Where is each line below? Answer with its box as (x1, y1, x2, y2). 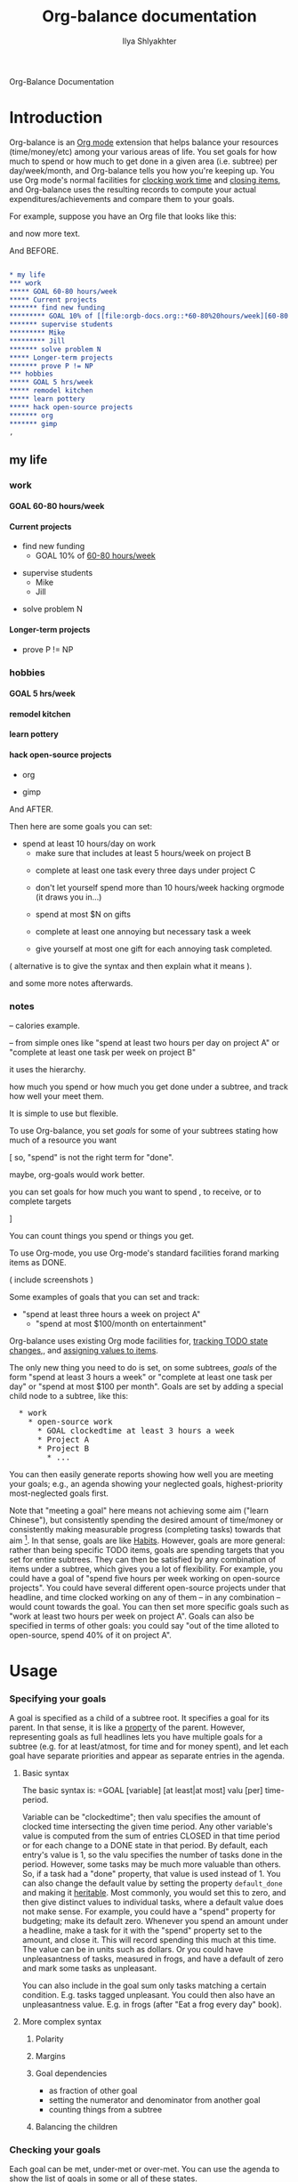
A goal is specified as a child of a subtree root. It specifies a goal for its (9, 1713, 270, 1724)
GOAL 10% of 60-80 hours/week (35, 550, 156, 562)
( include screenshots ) (9, 1274, 94, 1285)
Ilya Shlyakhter (122, 36, 177, 46)
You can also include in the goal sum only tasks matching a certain (21, 1980, 267, 1991)
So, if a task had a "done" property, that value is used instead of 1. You (21, 1869, 281, 1879)
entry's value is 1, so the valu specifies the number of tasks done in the (21, 1849, 283, 1861)
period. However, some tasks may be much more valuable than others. (21, 1859, 282, 1870)
